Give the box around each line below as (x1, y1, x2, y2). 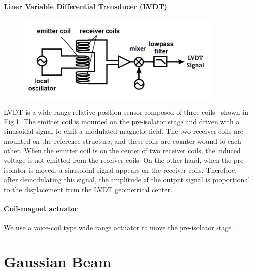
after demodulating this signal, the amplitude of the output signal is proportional (4, 174, 250, 185)
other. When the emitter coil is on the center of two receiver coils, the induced (4, 145, 241, 155)
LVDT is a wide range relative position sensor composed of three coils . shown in (4, 107, 248, 117)
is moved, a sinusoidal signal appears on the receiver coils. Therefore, (28, 164, 237, 175)
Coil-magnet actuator (4, 203, 78, 214)
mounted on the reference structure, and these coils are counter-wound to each (4, 135, 241, 146)
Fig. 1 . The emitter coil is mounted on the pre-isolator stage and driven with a (4, 116, 240, 126)
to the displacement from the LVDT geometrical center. (4, 184, 172, 194)
